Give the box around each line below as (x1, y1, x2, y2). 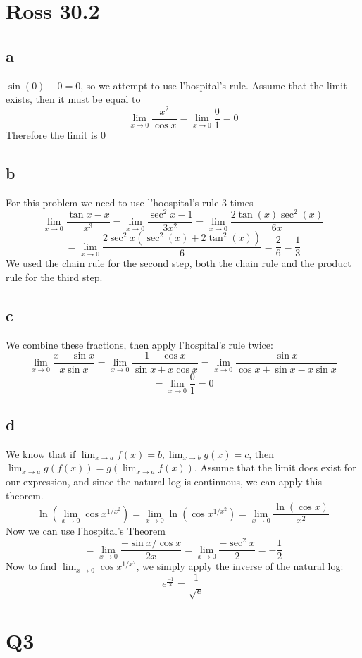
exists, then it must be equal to (6, 92, 141, 106)
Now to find (6, 559, 57, 573)
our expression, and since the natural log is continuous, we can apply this (6, 473, 322, 488)
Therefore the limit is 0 (6, 127, 106, 142)
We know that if (6, 446, 76, 461)
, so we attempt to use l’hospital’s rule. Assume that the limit (80, 77, 347, 92)
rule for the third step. (6, 270, 103, 285)
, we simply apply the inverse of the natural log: (136, 559, 344, 573)
